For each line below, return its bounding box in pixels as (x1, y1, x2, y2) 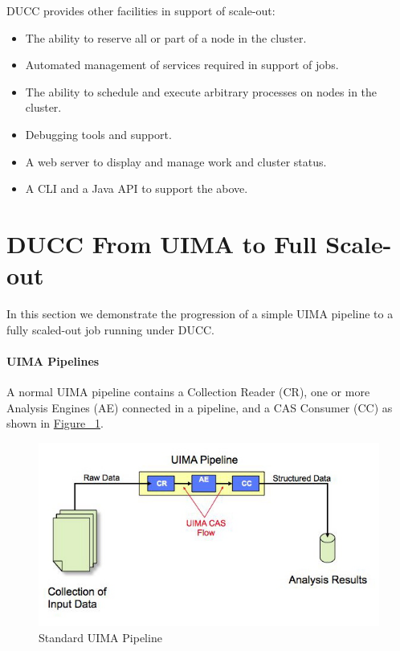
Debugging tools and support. (25, 125, 172, 142)
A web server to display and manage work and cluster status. (25, 153, 327, 170)
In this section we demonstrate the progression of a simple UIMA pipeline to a (6, 305, 394, 322)
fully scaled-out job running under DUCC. (6, 321, 215, 338)
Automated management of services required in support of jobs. (25, 56, 339, 73)
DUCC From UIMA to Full (6, 227, 317, 260)
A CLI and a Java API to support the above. (25, 180, 248, 197)
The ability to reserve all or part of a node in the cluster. (25, 29, 307, 46)
